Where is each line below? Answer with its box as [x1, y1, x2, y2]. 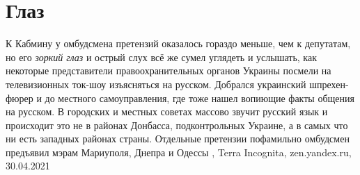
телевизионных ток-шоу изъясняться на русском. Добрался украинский [6, 76, 306, 91]
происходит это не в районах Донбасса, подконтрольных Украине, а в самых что [6, 117, 348, 132]
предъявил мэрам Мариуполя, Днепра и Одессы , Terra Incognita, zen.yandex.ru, [6, 144, 352, 159]
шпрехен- [309, 76, 349, 91]
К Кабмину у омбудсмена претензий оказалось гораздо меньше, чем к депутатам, [6, 36, 351, 51]
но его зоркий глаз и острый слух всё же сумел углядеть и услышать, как [6, 49, 317, 64]
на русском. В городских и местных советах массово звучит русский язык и [6, 104, 328, 119]
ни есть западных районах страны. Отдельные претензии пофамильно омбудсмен [6, 131, 350, 146]
